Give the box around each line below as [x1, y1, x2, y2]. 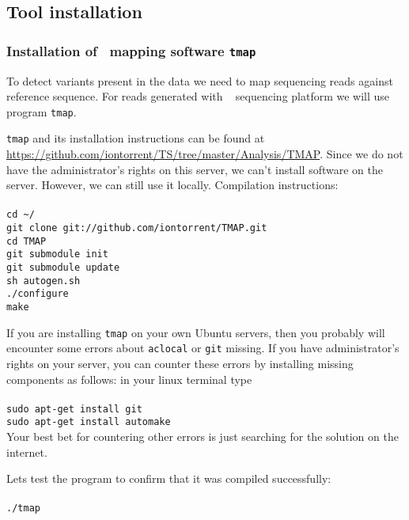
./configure [6, 288, 69, 300]
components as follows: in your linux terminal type [6, 370, 252, 387]
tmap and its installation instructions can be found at [6, 130, 265, 146]
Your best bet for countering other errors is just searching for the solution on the [6, 428, 399, 445]
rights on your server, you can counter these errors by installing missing [6, 355, 354, 371]
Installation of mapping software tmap [6, 40, 256, 60]
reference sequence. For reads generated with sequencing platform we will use [6, 88, 390, 104]
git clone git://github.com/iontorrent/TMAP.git [6, 222, 267, 234]
